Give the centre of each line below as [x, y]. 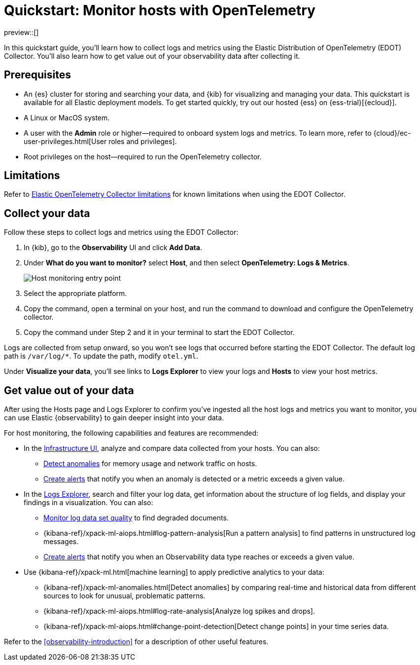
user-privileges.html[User [65, 141]
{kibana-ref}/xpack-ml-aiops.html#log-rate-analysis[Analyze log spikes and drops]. [179, 611]
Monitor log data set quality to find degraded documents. [136, 518]
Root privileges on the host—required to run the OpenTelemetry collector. [143, 156]
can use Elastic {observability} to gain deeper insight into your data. [114, 418]
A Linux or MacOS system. [67, 117]
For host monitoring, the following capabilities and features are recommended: [131, 433]
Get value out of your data [69, 390]
